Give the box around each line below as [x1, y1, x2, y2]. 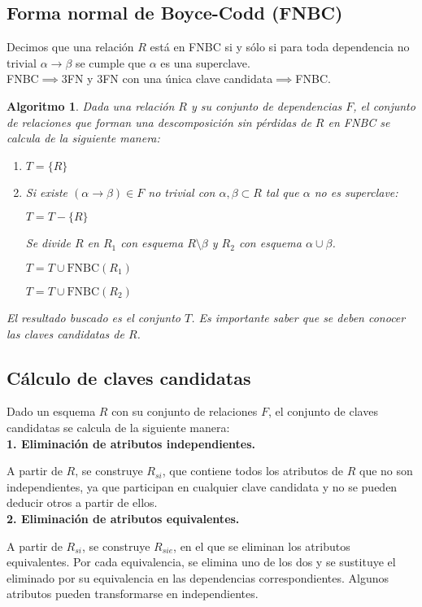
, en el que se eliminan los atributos [173, 537, 350, 554]
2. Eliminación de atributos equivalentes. [7, 509, 240, 526]
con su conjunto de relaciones [111, 403, 258, 420]
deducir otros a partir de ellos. [7, 494, 158, 511]
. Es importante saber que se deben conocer [191, 308, 406, 325]
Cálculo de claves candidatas [7, 365, 251, 390]
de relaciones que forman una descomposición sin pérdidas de [7, 113, 311, 130]
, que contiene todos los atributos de [162, 462, 344, 479]
